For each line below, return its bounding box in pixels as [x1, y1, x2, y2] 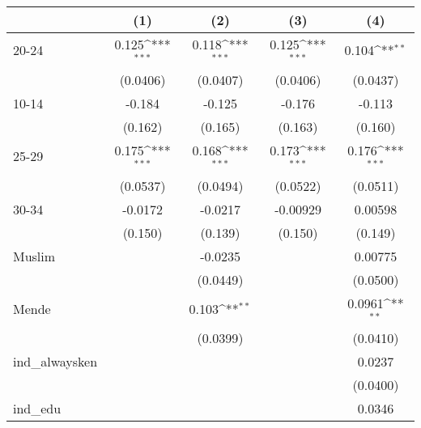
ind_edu [13, 399, 62, 418]
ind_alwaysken [13, 352, 98, 371]
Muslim [13, 246, 56, 265]
